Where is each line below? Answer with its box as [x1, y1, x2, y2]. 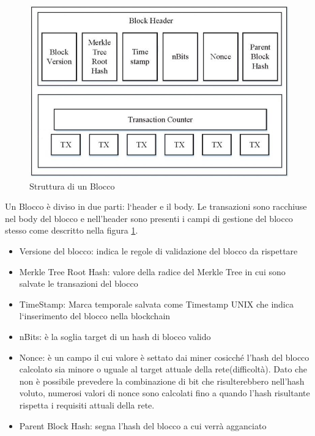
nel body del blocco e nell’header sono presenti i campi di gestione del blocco [5, 212, 293, 224]
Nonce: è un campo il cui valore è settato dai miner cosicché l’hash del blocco [19, 350, 309, 363]
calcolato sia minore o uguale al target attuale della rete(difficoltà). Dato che [19, 363, 307, 375]
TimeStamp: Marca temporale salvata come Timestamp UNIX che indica [19, 297, 294, 310]
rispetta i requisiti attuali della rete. [19, 399, 155, 412]
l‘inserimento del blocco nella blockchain [19, 309, 171, 322]
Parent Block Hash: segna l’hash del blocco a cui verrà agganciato [19, 419, 267, 432]
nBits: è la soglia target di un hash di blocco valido [19, 330, 211, 343]
